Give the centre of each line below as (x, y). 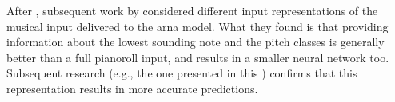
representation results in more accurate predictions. (132, 88)
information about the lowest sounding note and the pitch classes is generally (196, 42)
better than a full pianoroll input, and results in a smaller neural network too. (198, 57)
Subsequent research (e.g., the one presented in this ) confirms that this (182, 73)
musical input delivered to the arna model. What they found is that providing (197, 26)
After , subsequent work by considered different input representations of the (192, 10)
